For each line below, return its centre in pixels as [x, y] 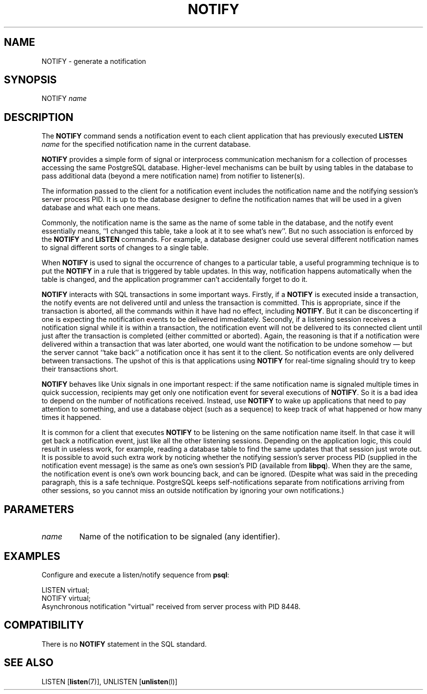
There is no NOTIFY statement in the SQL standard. [124, 644]
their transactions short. [80, 369]
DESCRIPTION [39, 117]
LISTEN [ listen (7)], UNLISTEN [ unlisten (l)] [109, 681]
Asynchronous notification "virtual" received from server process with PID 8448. [171, 606]
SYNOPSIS [30, 80]
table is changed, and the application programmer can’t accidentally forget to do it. [175, 279]
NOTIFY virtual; [66, 598]
